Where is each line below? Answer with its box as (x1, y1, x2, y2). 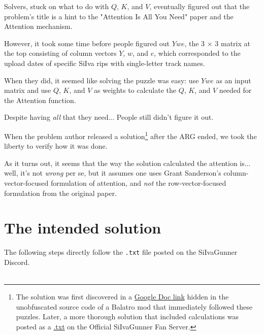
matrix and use (4, 85, 51, 95)
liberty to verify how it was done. (4, 141, 108, 151)
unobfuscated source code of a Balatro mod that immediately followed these (16, 301, 253, 312)
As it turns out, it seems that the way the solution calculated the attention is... (4, 157, 251, 168)
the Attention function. (4, 94, 76, 105)
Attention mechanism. (4, 21, 73, 31)
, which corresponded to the (154, 48, 241, 58)
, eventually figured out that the (149, 1, 250, 11)
